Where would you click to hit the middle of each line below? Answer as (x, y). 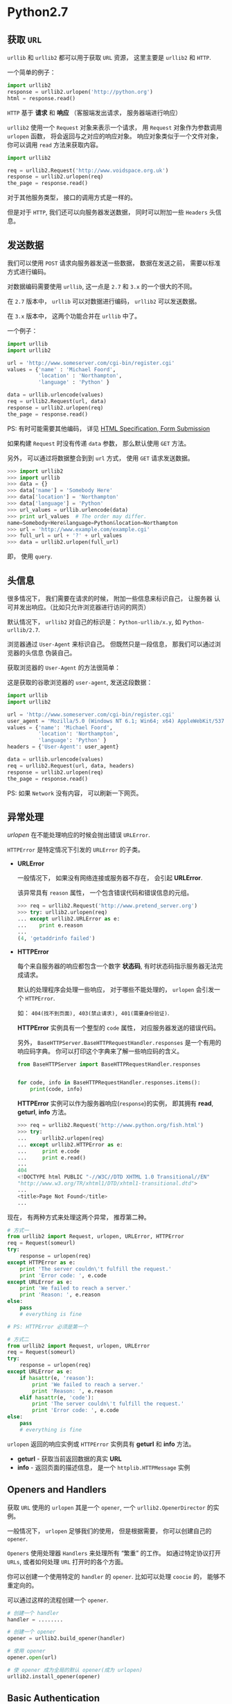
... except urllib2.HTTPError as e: (70, 1144)
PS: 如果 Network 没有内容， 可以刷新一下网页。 (75, 793)
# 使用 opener (27, 1651)
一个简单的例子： (32, 72)
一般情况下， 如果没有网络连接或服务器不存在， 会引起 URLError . (110, 878)
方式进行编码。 (28, 271)
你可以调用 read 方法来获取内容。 (55, 145)
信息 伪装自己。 (53, 653)
